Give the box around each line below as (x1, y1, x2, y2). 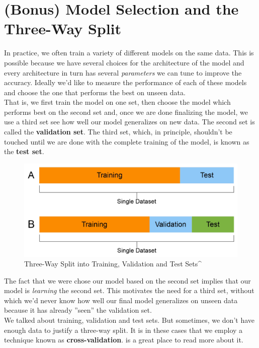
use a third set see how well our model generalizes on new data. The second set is (4, 116, 255, 127)
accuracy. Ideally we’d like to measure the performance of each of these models (4, 77, 247, 88)
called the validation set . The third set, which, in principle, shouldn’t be (4, 126, 232, 137)
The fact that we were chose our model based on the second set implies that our (4, 275, 251, 286)
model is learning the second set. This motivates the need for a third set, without (4, 285, 254, 296)
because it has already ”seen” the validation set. (4, 305, 152, 315)
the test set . (4, 146, 44, 157)
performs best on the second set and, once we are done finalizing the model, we (4, 106, 248, 117)
